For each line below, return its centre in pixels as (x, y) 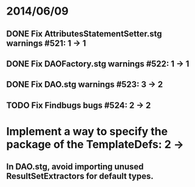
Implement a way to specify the (87, 131)
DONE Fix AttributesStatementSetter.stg (84, 34)
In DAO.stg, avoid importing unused (75, 167)
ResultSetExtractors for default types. (80, 176)
